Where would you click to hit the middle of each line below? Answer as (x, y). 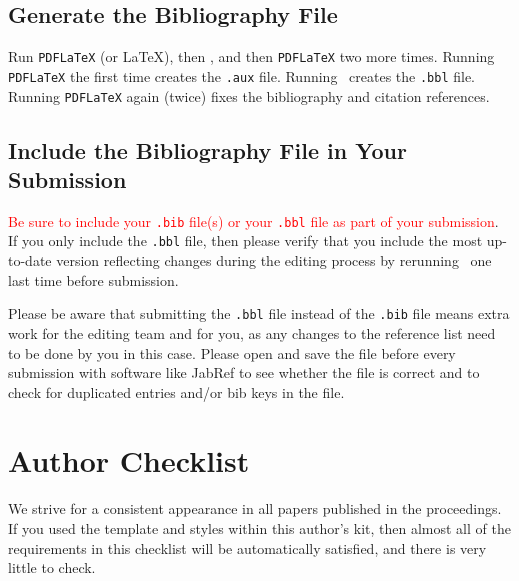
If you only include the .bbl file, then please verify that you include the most (245, 240)
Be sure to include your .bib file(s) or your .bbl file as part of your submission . (253, 220)
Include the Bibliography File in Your (207, 149)
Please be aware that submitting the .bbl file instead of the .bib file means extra (259, 313)
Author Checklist (129, 460)
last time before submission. (93, 279)
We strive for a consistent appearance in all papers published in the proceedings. (255, 508)
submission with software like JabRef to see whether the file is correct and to (244, 372)
